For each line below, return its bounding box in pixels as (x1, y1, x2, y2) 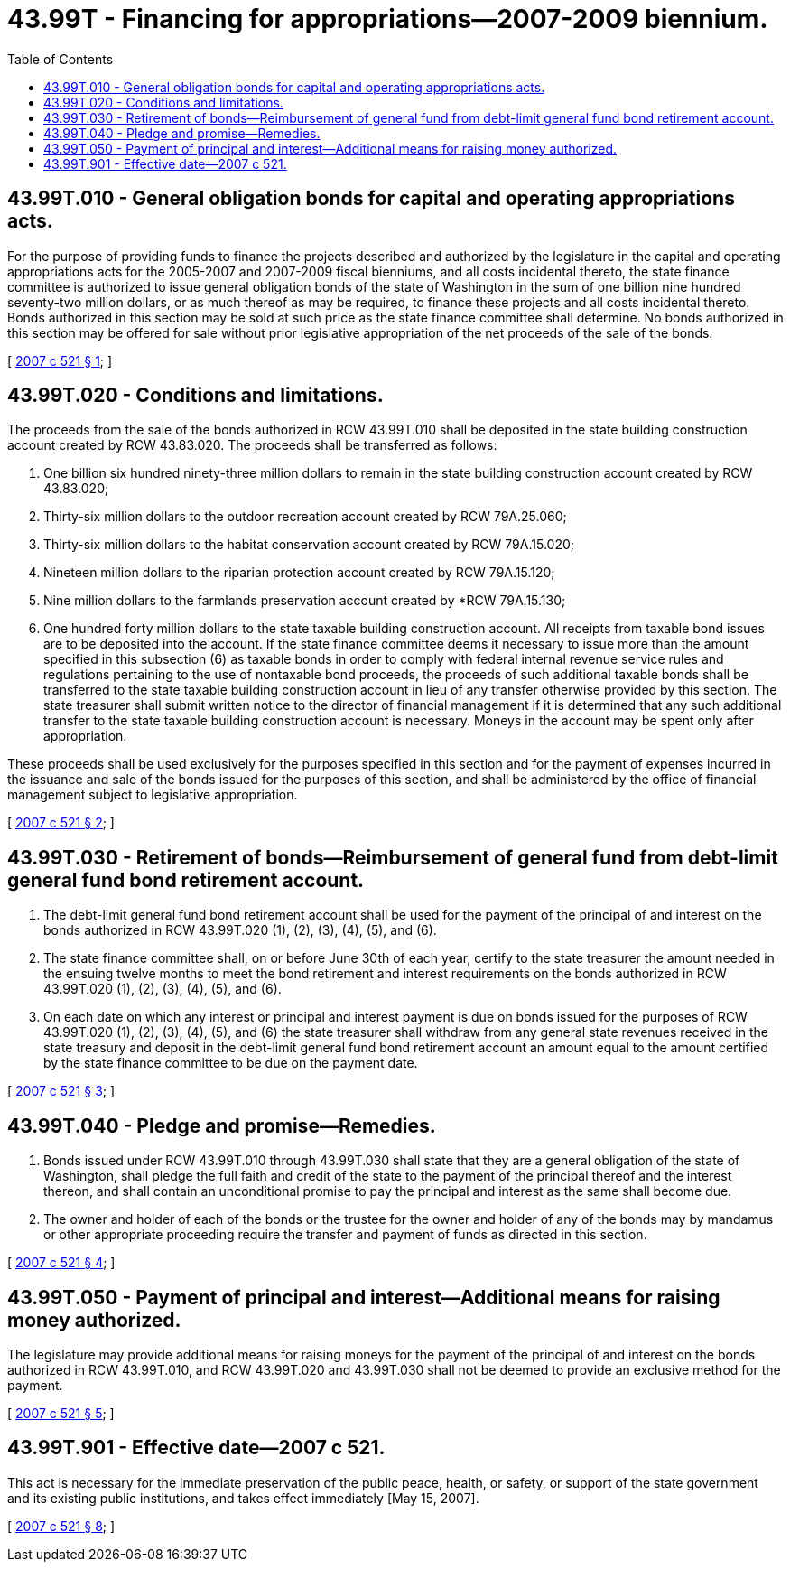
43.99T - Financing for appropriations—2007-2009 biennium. (7, 4, 768, 34)
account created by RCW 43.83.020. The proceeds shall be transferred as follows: (7, 437, 497, 453)
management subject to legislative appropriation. (7, 787, 298, 803)
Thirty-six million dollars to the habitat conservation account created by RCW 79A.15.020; (43, 537, 574, 553)
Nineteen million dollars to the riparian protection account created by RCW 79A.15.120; (43, 565, 555, 581)
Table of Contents (7, 51, 114, 67)
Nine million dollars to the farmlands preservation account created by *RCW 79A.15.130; (43, 593, 566, 609)
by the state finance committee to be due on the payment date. (43, 1055, 418, 1071)
